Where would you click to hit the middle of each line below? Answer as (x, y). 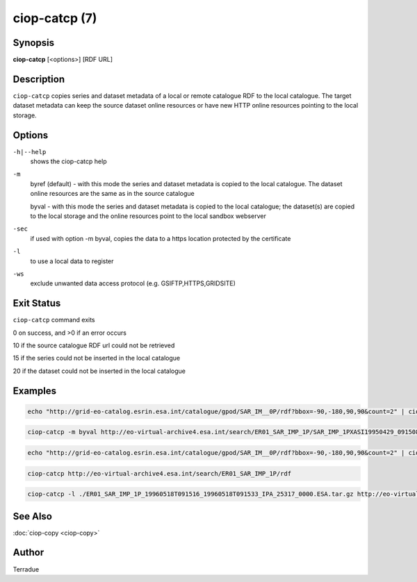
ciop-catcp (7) (55, 18)
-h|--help (30, 152)
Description (39, 79)
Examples (35, 391)
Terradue (26, 569)
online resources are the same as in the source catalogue (112, 194)
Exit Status (37, 303)
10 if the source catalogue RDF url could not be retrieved (94, 346)
